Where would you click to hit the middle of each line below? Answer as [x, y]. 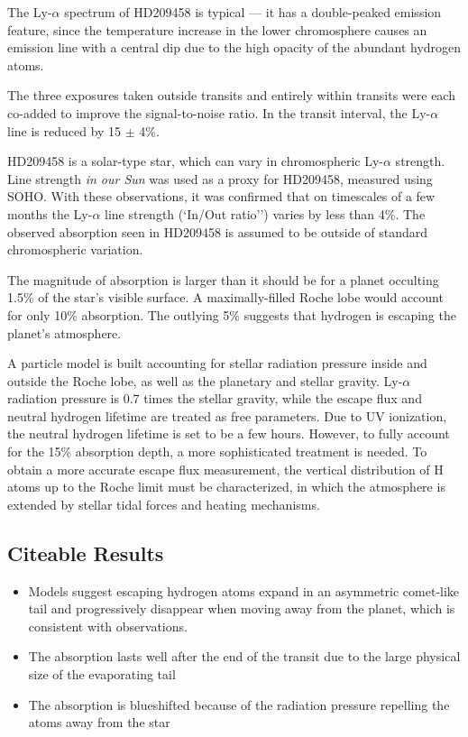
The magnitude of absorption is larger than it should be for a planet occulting [223, 279]
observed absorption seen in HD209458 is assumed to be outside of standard [218, 231]
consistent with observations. [108, 626]
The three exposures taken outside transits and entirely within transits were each [231, 95]
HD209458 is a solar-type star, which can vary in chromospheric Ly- [195, 161]
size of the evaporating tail [102, 674]
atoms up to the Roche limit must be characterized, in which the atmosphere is [226, 487]
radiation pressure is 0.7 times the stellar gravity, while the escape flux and [215, 398]
